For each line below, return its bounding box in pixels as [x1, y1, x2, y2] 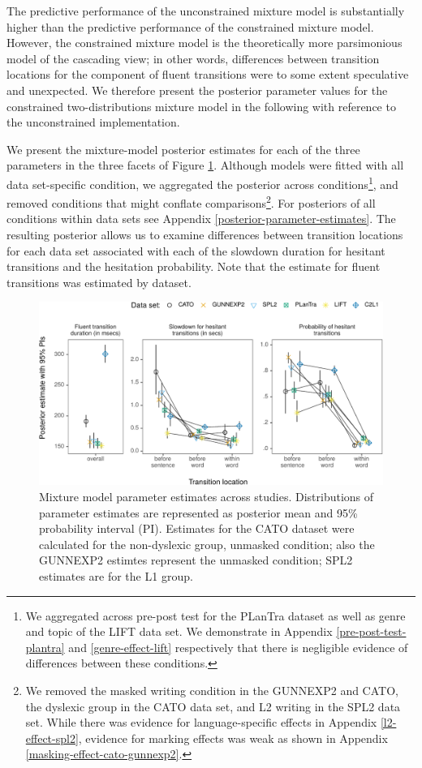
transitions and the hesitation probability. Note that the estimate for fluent [6, 258, 381, 275]
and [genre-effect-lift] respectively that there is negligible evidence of [68, 638, 408, 655]
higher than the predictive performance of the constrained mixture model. [6, 18, 374, 35]
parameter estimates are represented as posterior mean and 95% [39, 504, 358, 521]
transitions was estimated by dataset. [6, 273, 192, 290]
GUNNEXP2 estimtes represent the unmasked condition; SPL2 [39, 551, 353, 568]
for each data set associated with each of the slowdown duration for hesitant [6, 242, 385, 259]
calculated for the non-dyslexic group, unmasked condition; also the [39, 535, 375, 552]
